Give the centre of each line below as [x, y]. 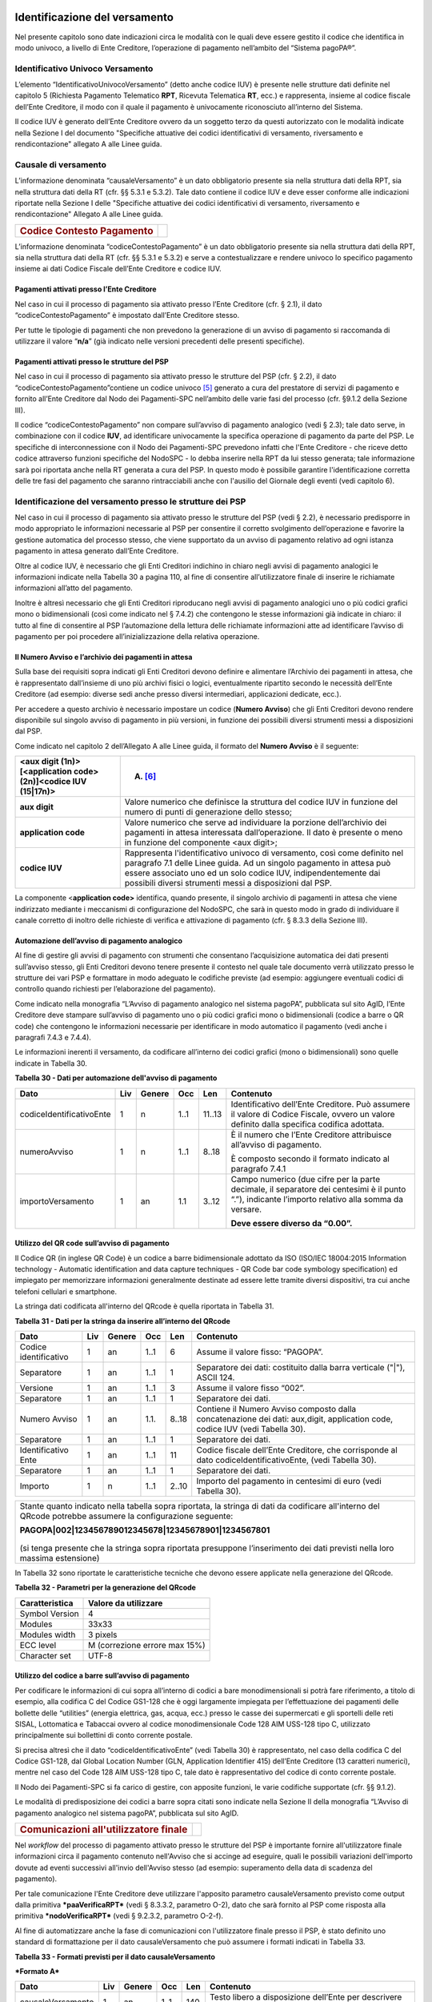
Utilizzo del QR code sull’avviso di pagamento [92, 1243]
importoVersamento [57, 1201]
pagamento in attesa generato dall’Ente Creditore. [97, 551]
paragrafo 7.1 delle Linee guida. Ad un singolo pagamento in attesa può [258, 863]
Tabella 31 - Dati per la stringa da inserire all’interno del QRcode [123, 1321]
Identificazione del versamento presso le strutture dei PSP [130, 501]
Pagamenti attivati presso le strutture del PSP [92, 362]
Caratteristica [46, 1603]
